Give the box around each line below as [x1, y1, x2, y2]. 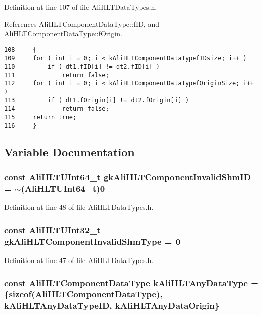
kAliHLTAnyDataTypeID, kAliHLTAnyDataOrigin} [4, 299, 220, 312]
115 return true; [4, 114, 77, 121]
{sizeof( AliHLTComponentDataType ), [4, 288, 163, 300]
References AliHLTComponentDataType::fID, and [4, 18, 159, 29]
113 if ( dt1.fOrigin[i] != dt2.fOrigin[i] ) [4, 96, 189, 104]
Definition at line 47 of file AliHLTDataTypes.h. [4, 255, 154, 265]
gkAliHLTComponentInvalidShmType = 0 [4, 235, 181, 247]
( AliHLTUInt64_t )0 [21, 182, 105, 194]
